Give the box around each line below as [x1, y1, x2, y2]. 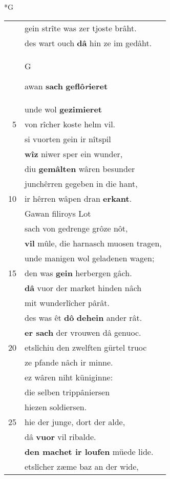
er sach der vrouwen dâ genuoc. [25, 326, 141, 338]
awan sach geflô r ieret [25, 80, 108, 92]
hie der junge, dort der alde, [25, 415, 125, 428]
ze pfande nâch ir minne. [25, 356, 113, 368]
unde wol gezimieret [25, 103, 102, 115]
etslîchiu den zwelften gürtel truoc [25, 341, 147, 353]
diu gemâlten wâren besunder [25, 162, 135, 175]
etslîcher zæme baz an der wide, [25, 460, 139, 472]
